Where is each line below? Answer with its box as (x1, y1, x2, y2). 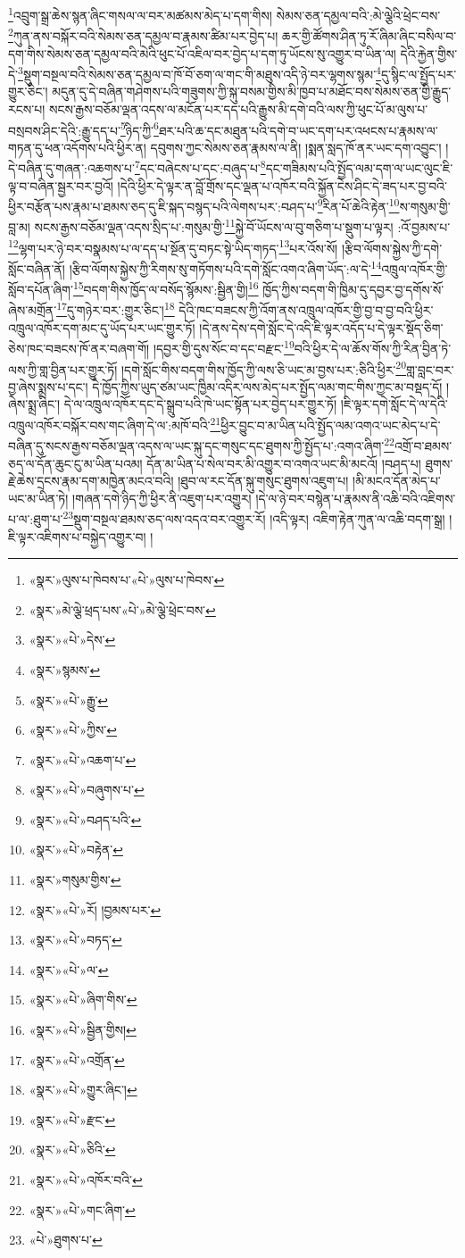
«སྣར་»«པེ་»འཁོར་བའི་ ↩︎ (29, 1171, 143, 1188)
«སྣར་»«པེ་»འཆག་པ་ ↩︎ (29, 750, 137, 769)
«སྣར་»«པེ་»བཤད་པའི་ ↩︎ (29, 810, 142, 829)
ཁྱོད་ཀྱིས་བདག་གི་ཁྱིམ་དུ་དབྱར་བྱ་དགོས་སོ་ (262, 279, 444, 298)
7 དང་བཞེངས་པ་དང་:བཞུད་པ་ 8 (134, 156, 266, 178)
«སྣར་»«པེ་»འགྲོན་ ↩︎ (29, 1050, 125, 1069)
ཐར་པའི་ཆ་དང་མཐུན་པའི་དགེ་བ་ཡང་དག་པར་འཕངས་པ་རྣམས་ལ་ (158, 121, 438, 139)
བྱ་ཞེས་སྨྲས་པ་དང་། (8, 377, 88, 396)
